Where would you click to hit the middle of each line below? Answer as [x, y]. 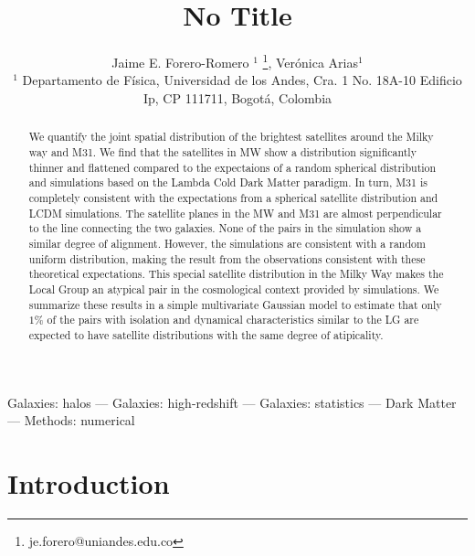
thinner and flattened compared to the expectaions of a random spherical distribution [232, 167]
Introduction [89, 482]
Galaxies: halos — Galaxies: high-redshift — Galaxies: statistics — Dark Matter [232, 402]
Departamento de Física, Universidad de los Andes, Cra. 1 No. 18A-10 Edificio [242, 80]
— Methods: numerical [71, 420]
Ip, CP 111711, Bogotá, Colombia [237, 97]
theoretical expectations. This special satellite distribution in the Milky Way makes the [236, 274]
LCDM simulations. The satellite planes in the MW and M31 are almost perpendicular [235, 213]
